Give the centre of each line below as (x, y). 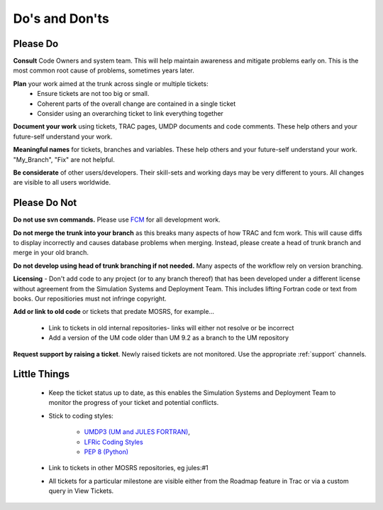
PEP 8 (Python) (106, 452)
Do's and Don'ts (61, 18)
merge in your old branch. (51, 253)
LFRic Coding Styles (113, 442)
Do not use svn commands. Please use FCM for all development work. (117, 219)
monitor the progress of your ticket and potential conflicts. (134, 403)
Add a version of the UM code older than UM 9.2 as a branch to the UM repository (169, 338)
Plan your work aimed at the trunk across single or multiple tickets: (111, 83)
